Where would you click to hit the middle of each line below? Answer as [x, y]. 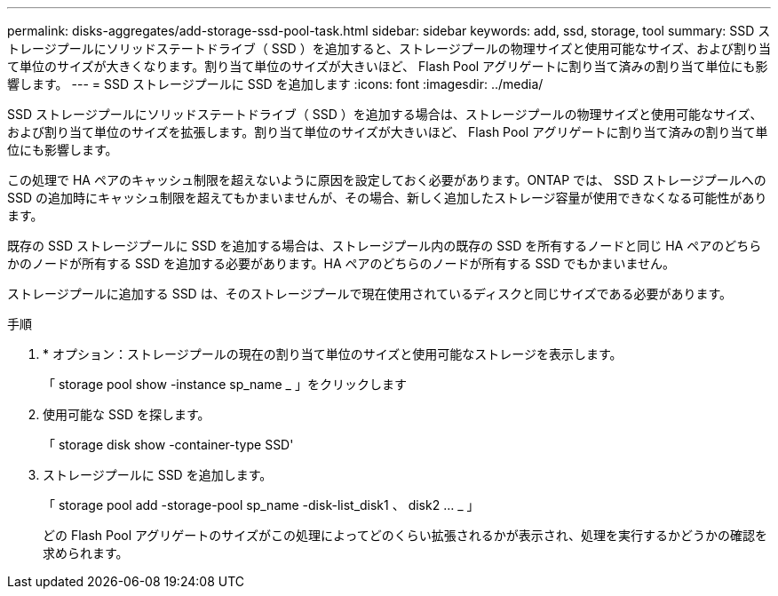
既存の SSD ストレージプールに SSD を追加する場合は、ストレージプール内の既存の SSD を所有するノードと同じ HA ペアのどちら [385, 246]
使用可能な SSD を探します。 [127, 414]
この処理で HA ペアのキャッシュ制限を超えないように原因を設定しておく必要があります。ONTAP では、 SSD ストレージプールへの [387, 180]
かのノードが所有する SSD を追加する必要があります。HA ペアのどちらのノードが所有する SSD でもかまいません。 [341, 263]
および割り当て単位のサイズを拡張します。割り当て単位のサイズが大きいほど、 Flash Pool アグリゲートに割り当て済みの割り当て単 [388, 132]
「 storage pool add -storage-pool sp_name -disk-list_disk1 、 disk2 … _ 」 [261, 505]
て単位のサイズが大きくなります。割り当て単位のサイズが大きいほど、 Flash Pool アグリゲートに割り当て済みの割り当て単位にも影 [388, 66]
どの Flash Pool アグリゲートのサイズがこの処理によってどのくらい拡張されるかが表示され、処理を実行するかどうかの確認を [405, 535]
